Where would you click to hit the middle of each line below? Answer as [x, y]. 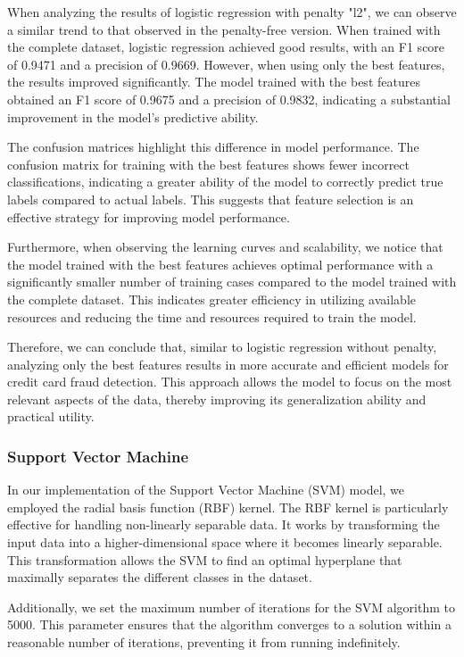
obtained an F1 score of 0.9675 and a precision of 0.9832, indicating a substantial [229, 99]
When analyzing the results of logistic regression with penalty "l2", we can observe [232, 12]
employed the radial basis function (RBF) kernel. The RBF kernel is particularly [228, 507]
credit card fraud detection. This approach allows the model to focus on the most [230, 382]
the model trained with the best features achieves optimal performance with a [220, 264]
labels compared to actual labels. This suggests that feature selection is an [211, 199]
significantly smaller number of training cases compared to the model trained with [232, 282]
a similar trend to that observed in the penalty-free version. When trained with [224, 29]
